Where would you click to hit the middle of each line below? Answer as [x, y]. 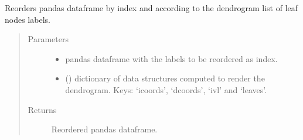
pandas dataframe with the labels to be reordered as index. [171, 58]
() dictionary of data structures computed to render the [165, 78]
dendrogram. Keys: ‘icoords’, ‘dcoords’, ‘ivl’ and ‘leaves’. [166, 89]
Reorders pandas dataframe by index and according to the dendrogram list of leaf [151, 8]
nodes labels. [28, 19]
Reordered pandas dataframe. [104, 129]
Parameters [48, 39]
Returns [42, 109]
